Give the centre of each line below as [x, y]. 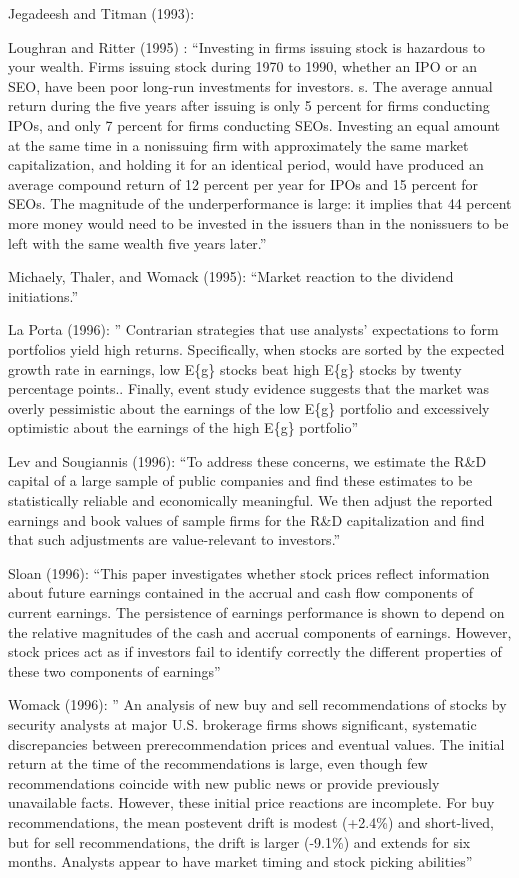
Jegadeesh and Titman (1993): [101, 13]
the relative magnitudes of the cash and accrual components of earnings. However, [260, 631]
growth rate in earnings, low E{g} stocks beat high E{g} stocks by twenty [235, 368]
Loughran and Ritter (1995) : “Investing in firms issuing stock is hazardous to [247, 46]
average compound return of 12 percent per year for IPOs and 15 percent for [243, 183]
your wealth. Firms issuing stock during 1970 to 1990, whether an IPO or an [243, 66]
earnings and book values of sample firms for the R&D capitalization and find [246, 519]
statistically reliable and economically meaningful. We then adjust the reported [250, 500]
